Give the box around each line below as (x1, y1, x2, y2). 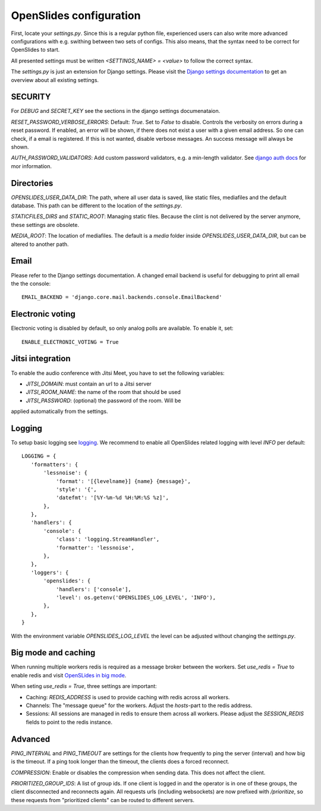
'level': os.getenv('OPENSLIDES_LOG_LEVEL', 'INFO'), (55, 594, 216, 601)
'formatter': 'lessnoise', (55, 544, 135, 551)
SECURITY (11, 92, 51, 102)
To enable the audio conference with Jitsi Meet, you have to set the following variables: (11, 369, 225, 377)
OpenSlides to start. (11, 46, 60, 53)
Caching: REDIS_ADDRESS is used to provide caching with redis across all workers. (26, 693, 230, 700)
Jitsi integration (11, 354, 71, 364)
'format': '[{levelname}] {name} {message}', (55, 478, 191, 484)
